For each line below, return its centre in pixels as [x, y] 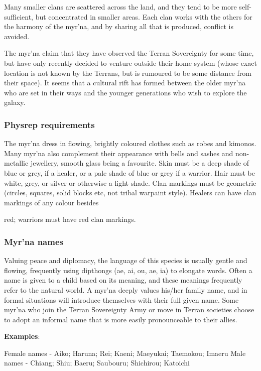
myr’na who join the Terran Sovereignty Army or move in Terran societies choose [129, 310]
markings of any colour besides [51, 202]
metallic [16, 163]
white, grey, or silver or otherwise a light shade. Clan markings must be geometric [130, 182]
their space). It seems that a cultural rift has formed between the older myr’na [125, 83]
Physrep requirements [49, 124]
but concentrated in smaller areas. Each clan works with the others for [144, 16]
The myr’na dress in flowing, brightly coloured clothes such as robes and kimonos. [130, 143]
